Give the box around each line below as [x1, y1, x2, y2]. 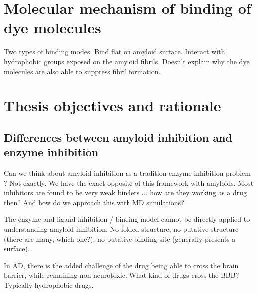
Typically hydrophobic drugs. [4, 280, 94, 290]
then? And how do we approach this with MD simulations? [4, 197, 184, 207]
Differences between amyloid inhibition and [4, 129, 232, 145]
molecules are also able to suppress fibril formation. [4, 66, 161, 76]
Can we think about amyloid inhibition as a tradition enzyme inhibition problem [4, 168, 251, 178]
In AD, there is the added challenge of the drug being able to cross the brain [4, 260, 239, 270]
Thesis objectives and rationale [4, 95, 221, 116]
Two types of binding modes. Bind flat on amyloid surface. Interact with [4, 46, 225, 57]
